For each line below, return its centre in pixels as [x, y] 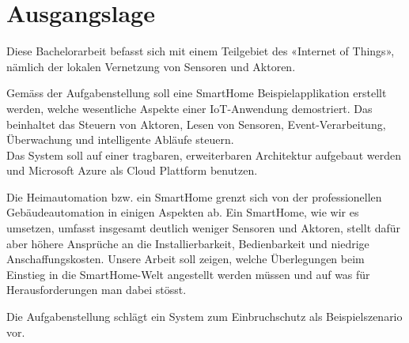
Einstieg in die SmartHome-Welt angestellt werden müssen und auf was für [188, 274]
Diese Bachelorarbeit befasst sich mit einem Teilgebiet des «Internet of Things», [201, 51]
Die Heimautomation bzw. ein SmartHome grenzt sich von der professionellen [194, 196]
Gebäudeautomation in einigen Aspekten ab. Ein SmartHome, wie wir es [183, 212]
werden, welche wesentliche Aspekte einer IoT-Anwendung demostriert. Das [189, 108]
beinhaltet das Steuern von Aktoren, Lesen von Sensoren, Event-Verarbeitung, [196, 124]
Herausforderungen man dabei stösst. [97, 290]
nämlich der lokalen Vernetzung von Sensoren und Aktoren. [151, 66]
